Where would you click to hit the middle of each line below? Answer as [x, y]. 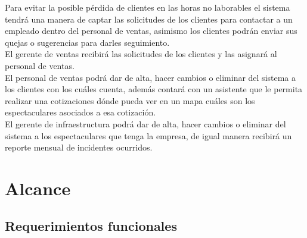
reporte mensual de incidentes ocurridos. [79, 147]
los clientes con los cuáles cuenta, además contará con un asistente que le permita [154, 89]
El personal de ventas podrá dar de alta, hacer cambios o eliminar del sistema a [151, 77]
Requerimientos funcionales [91, 226]
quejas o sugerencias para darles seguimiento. [87, 42]
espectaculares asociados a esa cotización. [80, 112]
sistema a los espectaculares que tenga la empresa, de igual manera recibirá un [148, 135]
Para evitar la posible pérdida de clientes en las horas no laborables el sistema [148, 7]
